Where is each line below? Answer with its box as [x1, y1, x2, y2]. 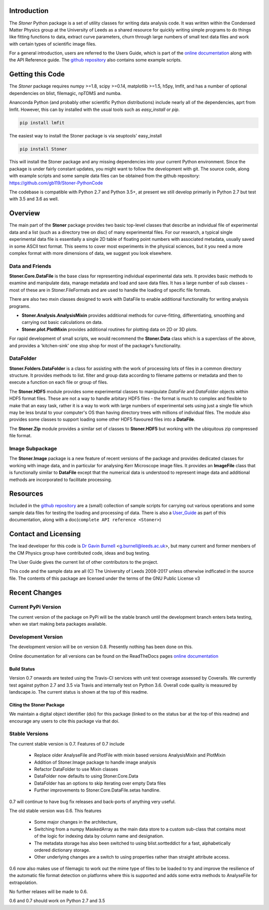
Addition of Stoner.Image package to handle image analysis [34, 759, 156, 765]
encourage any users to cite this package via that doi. [9, 718, 120, 724]
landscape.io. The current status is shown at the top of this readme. [9, 689, 148, 695]
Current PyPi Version [9, 604, 61, 611]
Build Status [9, 666, 35, 672]
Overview [9, 209, 40, 217]
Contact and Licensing [9, 530, 81, 538]
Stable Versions [9, 730, 49, 737]
